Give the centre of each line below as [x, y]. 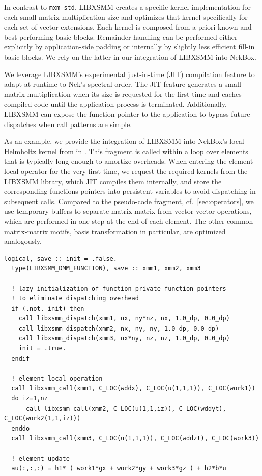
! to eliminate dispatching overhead [75, 299]
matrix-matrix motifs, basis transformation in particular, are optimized [115, 231]
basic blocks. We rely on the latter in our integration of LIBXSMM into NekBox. [130, 57]
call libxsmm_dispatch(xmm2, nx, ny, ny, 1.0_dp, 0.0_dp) [119, 328]
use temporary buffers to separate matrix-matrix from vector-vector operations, [128, 211]
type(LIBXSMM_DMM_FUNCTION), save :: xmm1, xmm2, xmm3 [106, 269]
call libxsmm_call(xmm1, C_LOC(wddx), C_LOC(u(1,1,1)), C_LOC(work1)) [133, 389]
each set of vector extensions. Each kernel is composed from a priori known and [128, 27]
